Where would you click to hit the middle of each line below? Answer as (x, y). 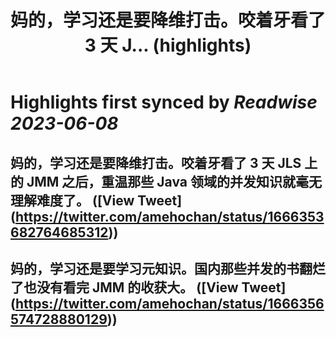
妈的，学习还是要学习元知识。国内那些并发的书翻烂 (168, 268)
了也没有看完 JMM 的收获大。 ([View (124, 287)
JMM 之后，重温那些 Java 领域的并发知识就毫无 (174, 181)
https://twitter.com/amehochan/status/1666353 (169, 216)
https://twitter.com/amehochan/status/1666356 (169, 303)
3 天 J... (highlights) (168, 45)
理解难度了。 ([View (72, 200)
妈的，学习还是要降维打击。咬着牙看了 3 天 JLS (156, 162)
